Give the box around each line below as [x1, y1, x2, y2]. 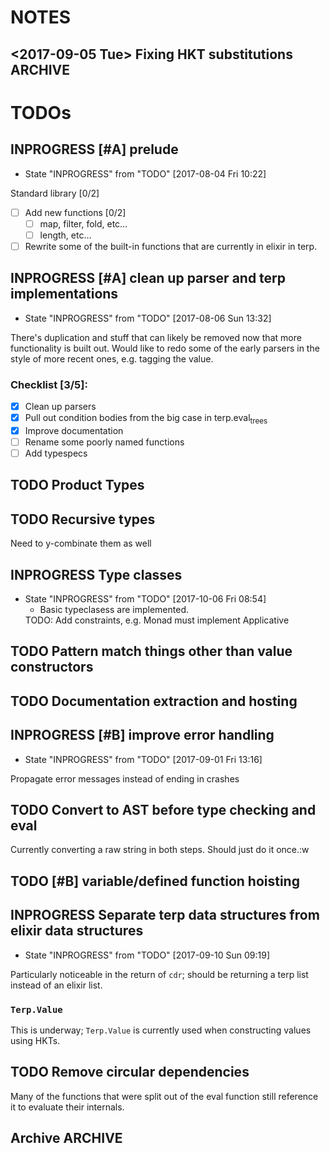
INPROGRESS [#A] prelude [10, 141, 179, 158]
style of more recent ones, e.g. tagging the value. [10, 352, 214, 365]
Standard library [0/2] [10, 187, 100, 199]
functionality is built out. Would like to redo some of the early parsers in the [10, 342, 320, 354]
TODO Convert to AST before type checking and [10, 801, 317, 818]
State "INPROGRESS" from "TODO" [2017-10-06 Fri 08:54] [24, 593, 267, 605]
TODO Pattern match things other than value [10, 643, 293, 660]
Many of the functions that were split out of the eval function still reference [10, 1090, 319, 1102]
